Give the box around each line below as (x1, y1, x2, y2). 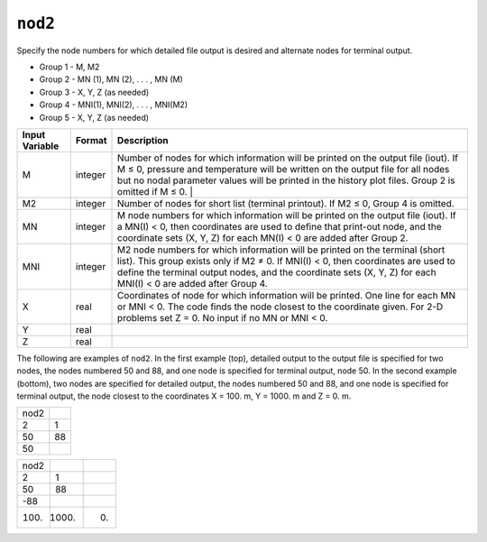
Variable (22, 140, 60, 152)
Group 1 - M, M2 (39, 61, 100, 72)
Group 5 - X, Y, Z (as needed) (39, 112, 149, 123)
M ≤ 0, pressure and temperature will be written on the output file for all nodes (117, 162, 450, 175)
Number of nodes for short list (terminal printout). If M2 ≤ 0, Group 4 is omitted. (117, 197, 455, 209)
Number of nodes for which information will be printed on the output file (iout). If (117, 152, 459, 164)
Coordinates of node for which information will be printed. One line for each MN (117, 289, 455, 301)
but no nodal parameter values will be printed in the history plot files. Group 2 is (117, 174, 455, 187)
